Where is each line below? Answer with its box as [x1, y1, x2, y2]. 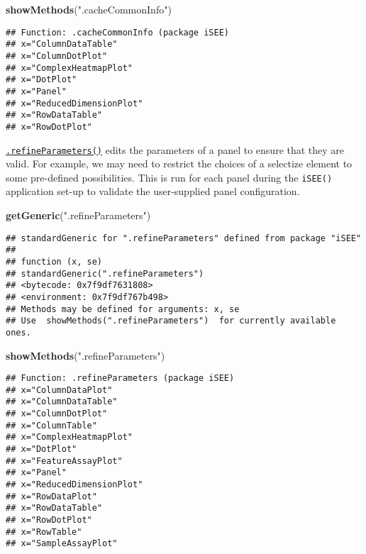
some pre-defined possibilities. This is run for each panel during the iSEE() [6, 170, 333, 184]
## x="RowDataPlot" [6, 491, 97, 502]
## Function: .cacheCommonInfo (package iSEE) [6, 27, 229, 38]
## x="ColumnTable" [6, 420, 97, 431]
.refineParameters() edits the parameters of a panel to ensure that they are [6, 142, 345, 157]
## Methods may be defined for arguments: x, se [6, 304, 240, 314]
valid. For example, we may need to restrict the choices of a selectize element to [6, 156, 353, 171]
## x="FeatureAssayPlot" [6, 455, 123, 466]
